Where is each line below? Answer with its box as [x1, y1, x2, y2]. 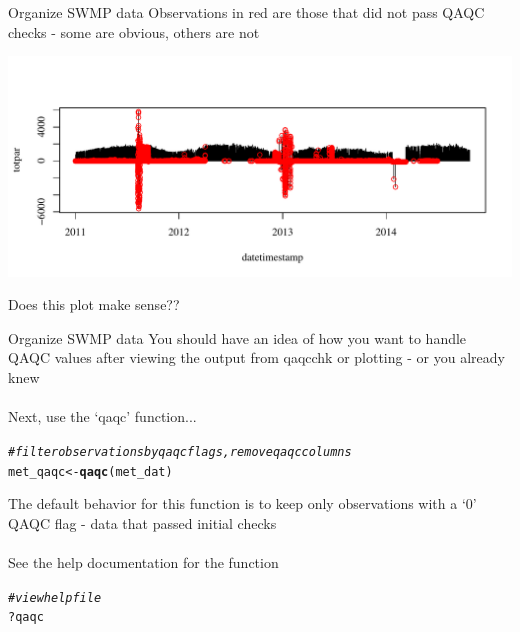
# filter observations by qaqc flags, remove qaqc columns [8, 444, 352, 459]
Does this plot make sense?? [8, 294, 180, 315]
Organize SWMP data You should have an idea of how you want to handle [8, 327, 467, 348]
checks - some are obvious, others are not [8, 21, 260, 42]
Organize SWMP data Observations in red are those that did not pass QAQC [8, 2, 485, 22]
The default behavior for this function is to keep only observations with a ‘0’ [8, 493, 477, 514]
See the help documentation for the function [8, 551, 279, 572]
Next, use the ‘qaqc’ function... [8, 406, 197, 427]
